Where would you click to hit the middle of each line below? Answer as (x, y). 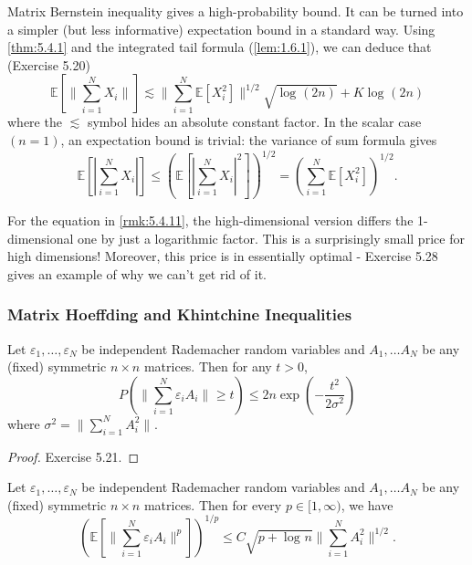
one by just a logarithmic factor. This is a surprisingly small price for (271, 238)
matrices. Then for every (213, 504)
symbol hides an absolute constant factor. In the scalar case (254, 122)
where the (35, 122)
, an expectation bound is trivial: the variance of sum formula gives (249, 139)
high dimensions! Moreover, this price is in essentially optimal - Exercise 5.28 (223, 256)
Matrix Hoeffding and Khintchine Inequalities (180, 314)
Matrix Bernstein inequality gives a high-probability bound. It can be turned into (236, 11)
